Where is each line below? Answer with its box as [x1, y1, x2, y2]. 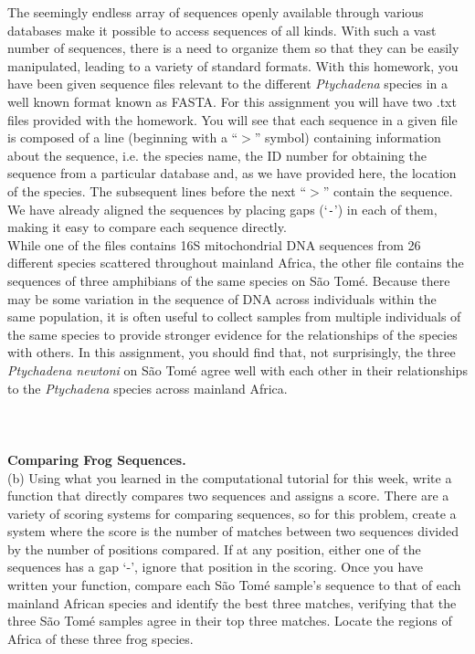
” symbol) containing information [254, 128, 441, 147]
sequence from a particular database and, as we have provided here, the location [7, 163, 457, 183]
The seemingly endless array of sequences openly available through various [7, 3, 424, 21]
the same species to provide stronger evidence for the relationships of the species [7, 324, 458, 343]
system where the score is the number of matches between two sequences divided [7, 522, 459, 541]
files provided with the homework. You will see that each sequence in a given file [7, 110, 458, 129]
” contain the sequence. [322, 181, 453, 200]
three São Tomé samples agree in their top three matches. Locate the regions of [7, 611, 452, 630]
